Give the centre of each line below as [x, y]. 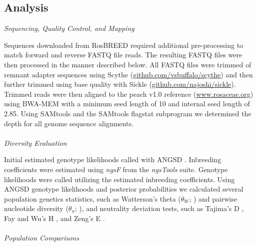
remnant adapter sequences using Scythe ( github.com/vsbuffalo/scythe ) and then [128, 74]
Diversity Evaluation [35, 142]
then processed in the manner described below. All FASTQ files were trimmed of [128, 64]
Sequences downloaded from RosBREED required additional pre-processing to [124, 45]
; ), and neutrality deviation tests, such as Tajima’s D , [159, 208]
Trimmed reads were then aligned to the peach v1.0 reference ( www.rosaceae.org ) [129, 94]
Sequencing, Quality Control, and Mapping [69, 28]
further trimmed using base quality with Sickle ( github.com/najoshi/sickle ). [120, 84]
